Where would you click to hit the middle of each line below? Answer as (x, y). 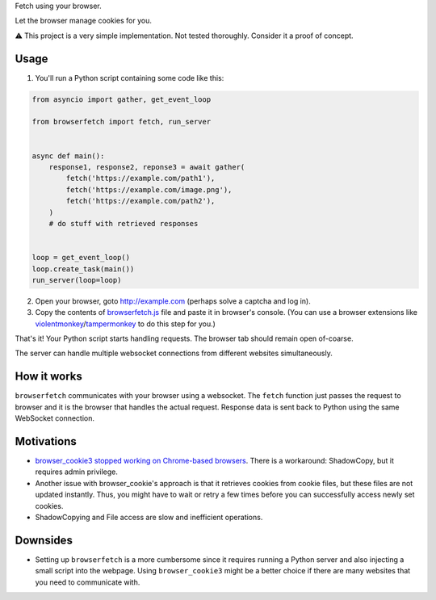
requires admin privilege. (77, 472)
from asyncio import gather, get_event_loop (122, 99)
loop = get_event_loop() (81, 258)
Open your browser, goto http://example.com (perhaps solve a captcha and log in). (173, 301)
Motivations (46, 441)
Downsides (44, 540)
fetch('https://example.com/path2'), (140, 201)
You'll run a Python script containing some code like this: (130, 78)
